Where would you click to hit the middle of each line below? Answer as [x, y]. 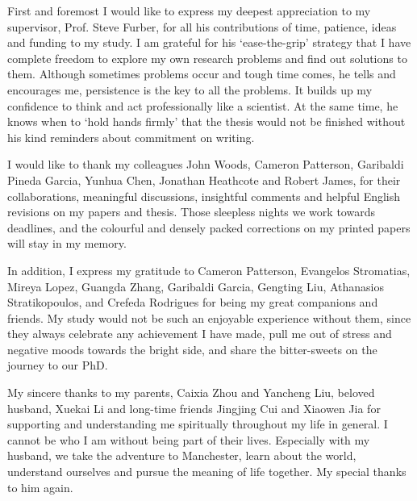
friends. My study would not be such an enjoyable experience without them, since [209, 317]
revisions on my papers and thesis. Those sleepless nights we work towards [191, 212]
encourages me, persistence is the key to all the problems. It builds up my [190, 89]
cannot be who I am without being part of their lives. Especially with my [189, 439]
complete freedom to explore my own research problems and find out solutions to [207, 58]
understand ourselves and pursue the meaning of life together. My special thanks [207, 472]
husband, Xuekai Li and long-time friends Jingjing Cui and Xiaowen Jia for [194, 408]
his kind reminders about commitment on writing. [131, 137]
